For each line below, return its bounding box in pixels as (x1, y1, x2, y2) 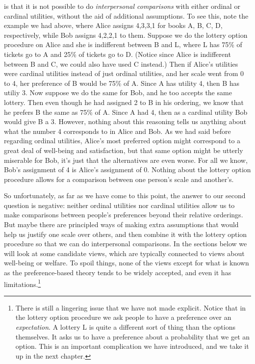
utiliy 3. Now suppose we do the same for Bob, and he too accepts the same (4, 87, 232, 98)
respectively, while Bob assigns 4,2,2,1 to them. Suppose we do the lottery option (4, 29, 248, 40)
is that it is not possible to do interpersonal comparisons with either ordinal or (4, 1, 240, 11)
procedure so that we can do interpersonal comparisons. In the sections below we (4, 238, 247, 249)
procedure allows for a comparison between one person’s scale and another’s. (4, 174, 234, 184)
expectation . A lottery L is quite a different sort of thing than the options (15, 322, 235, 332)
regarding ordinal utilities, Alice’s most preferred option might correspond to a (4, 135, 241, 146)
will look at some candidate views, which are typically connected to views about (4, 248, 245, 258)
